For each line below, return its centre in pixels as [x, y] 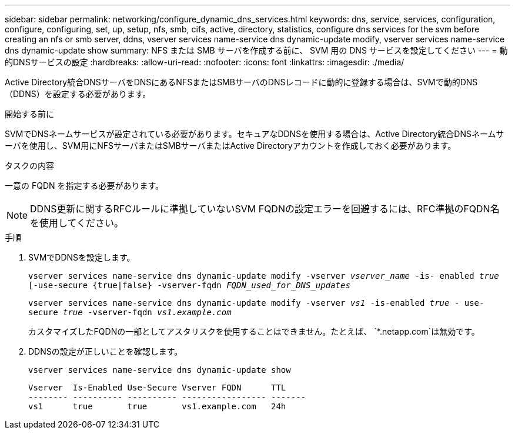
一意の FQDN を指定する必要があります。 [84, 186]
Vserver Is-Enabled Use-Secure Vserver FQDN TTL [157, 388]
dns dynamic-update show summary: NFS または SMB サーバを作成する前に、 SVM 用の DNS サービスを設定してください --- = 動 [256, 50]
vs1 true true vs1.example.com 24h [157, 406]
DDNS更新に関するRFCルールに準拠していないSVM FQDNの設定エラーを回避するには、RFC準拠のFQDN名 [265, 209]
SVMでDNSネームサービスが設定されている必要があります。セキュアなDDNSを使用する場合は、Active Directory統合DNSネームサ [255, 134]
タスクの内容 [29, 166]
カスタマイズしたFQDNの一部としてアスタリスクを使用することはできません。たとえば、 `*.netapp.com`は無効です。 [254, 331]
